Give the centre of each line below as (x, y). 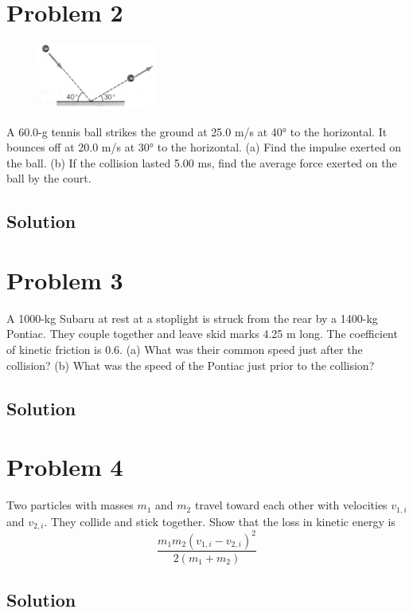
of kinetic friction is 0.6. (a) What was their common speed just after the (185, 350)
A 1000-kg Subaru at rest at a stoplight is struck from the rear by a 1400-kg (192, 318)
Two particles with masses (70, 505)
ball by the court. (49, 178)
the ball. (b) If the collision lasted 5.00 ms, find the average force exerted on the (202, 162)
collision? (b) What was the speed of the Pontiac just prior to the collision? (191, 365)
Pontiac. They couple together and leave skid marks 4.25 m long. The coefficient (202, 334)
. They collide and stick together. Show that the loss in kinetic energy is (220, 521)
